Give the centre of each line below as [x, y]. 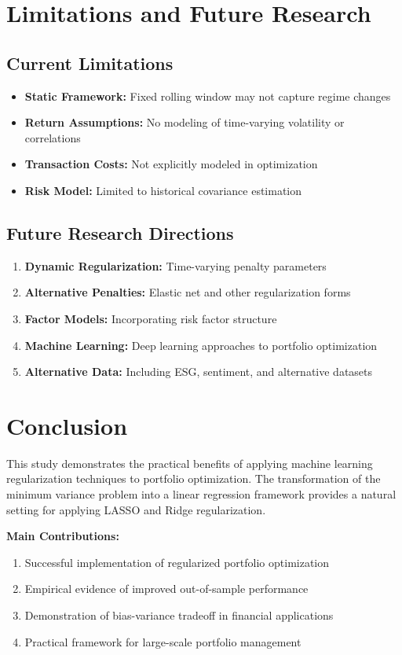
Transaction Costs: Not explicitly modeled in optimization [171, 164]
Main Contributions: [63, 536]
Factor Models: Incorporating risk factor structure [151, 318]
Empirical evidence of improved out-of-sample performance [166, 589]
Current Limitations [90, 63]
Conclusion [67, 425]
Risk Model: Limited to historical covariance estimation [163, 190]
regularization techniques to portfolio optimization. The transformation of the [194, 478]
